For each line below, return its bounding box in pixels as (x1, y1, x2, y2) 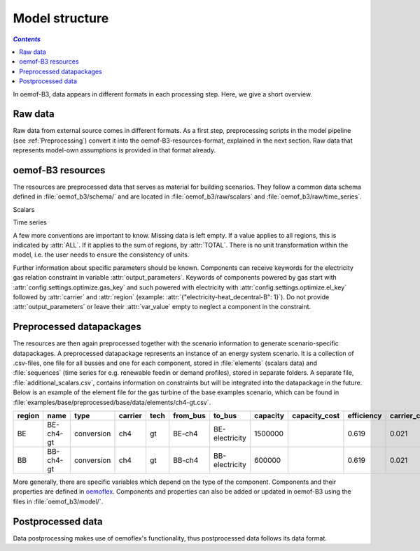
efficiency (347, 411, 382, 421)
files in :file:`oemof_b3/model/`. (13, 497, 104, 506)
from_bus (172, 411, 206, 421)
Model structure (13, 10, 109, 26)
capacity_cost (291, 411, 340, 421)
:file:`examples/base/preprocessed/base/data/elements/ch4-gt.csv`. (13, 398, 211, 406)
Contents (13, 35, 41, 43)
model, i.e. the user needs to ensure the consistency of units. (13, 250, 190, 259)
